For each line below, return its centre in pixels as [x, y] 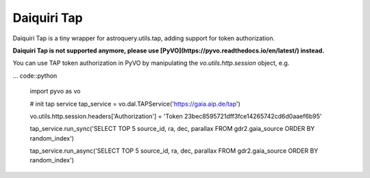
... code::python [35, 76]
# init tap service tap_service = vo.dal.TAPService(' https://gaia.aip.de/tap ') [135, 104]
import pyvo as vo [55, 91]
